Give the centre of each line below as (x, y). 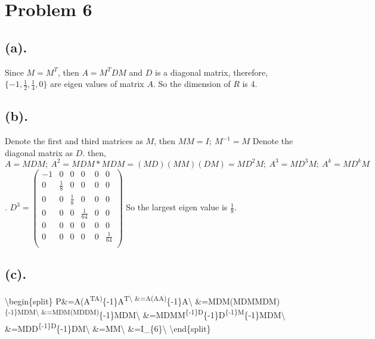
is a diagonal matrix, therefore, (211, 72)
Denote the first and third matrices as (74, 141)
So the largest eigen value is (177, 207)
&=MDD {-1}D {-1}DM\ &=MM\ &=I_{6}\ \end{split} (108, 327)
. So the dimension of (192, 84)
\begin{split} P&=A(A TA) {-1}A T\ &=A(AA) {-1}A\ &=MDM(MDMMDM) (142, 300)
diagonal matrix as (39, 152)
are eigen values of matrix (97, 84)
